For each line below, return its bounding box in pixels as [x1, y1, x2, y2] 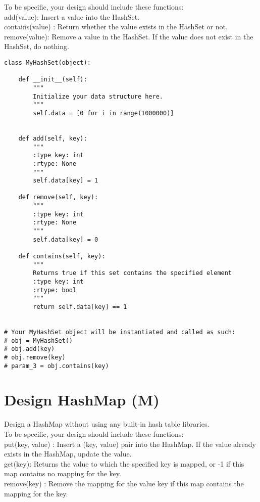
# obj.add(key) [4, 345, 55, 353]
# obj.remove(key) [4, 353, 66, 361]
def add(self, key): [18, 134, 87, 142]
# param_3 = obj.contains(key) [4, 362, 109, 370]
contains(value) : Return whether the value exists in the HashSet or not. [4, 21, 228, 32]
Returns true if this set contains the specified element [33, 269, 232, 277]
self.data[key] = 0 [33, 236, 98, 243]
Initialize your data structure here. [33, 93, 163, 100]
